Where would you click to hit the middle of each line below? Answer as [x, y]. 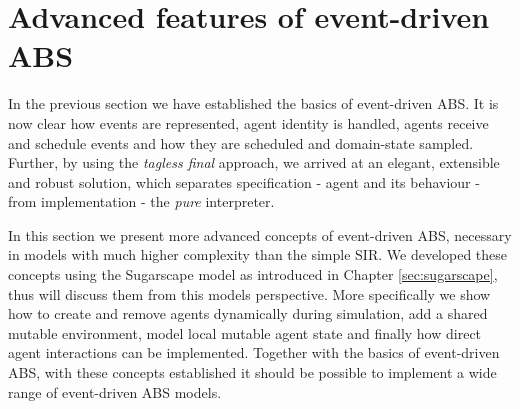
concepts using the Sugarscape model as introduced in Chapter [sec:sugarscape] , [253, 274]
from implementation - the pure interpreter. [141, 201]
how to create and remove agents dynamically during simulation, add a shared [248, 313]
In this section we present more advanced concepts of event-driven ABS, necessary [260, 234]
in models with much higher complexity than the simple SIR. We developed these [257, 254]
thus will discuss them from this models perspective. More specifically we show [249, 293]
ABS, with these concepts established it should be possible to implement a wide [252, 372]
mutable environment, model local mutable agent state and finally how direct [245, 332]
